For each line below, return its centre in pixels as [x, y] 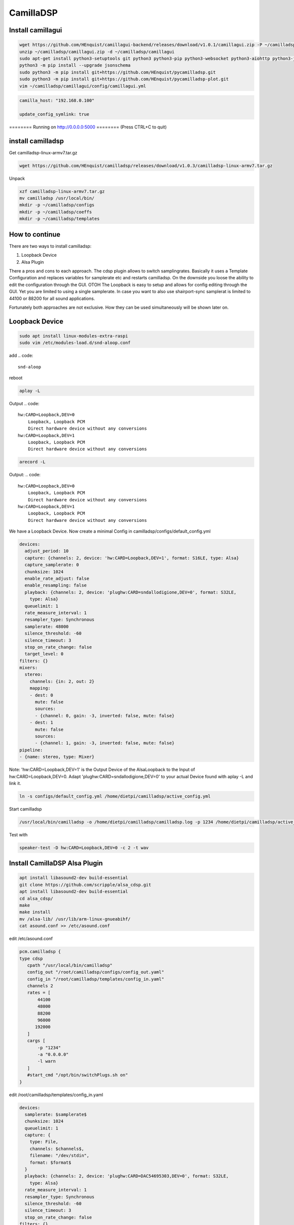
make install [35, 912]
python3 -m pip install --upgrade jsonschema [75, 65]
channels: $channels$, [57, 1149]
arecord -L [32, 462]
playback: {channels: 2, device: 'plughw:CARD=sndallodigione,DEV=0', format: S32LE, [131, 592]
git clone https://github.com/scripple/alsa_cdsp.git [85, 885]
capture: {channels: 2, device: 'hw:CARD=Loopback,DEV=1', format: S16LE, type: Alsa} [132, 558]
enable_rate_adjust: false [57, 578]
